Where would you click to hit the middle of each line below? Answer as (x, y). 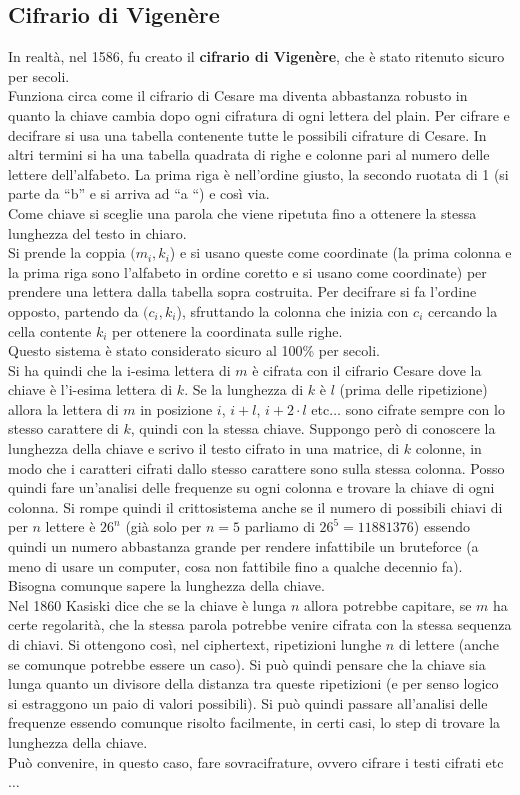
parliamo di (279, 526)
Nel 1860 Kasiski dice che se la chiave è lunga (147, 604)
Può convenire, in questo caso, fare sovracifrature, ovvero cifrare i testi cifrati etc (256, 761)
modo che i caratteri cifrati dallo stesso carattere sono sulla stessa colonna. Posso (256, 467)
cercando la (462, 310)
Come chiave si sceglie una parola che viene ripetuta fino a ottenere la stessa (242, 212)
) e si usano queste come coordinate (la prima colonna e (340, 252)
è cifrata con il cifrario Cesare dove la (367, 369)
